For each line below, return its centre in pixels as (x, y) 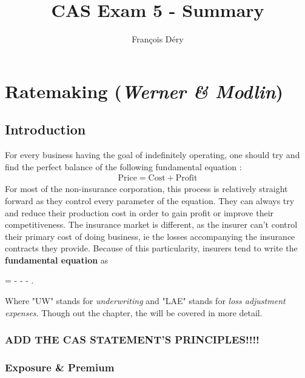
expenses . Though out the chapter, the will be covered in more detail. (134, 312)
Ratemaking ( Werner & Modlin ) (144, 91)
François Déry (158, 39)
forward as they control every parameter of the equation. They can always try (150, 200)
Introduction (45, 129)
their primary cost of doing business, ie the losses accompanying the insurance (150, 236)
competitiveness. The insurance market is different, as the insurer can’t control (151, 224)
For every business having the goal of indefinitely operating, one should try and (152, 155)
